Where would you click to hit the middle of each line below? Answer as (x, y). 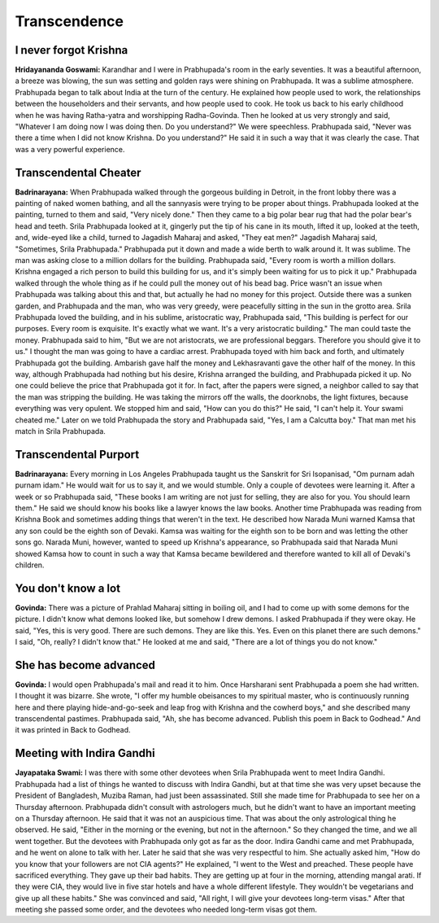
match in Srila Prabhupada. (60, 431)
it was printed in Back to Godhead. (73, 730)
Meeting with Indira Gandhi (85, 753)
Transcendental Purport (77, 455)
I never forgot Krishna (72, 50)
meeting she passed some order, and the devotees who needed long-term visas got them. (166, 910)
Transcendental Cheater (78, 172)
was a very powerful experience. (70, 149)
